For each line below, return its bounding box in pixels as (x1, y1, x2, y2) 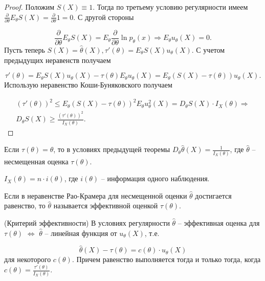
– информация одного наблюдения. (101, 173, 210, 184)
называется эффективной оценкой (53, 200, 158, 211)
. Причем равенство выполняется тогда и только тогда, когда (72, 254, 261, 265)
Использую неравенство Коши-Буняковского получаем (4, 79, 172, 90)
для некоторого (4, 254, 51, 265)
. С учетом (191, 44, 225, 55)
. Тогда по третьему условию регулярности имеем (93, 2, 248, 12)
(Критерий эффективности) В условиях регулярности (4, 217, 170, 228)
